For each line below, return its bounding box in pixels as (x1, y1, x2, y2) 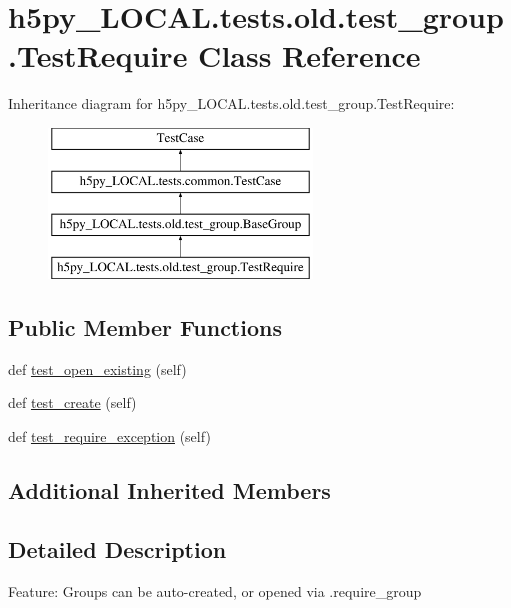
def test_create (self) (8, 392, 137, 413)
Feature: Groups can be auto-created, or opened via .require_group (8, 580, 422, 601)
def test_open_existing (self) (8, 358, 187, 379)
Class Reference (198, 35, 421, 76)
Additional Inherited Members (8, 475, 331, 506)
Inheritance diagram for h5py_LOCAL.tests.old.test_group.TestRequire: (8, 93, 455, 114)
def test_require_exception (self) (8, 426, 211, 447)
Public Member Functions (8, 312, 282, 343)
